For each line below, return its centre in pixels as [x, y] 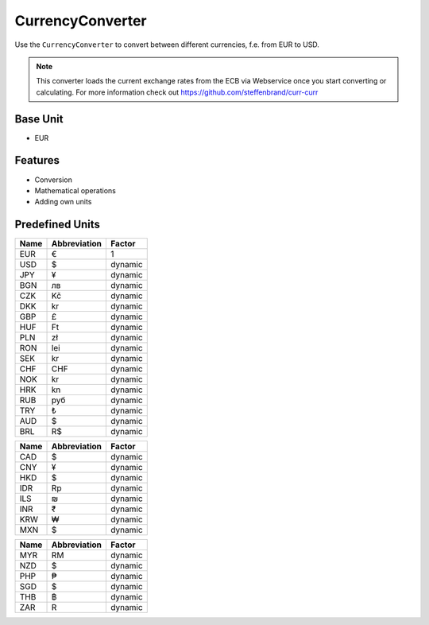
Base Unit [39, 119]
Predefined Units [58, 225]
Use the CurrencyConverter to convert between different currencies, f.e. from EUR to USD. [167, 45]
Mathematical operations [75, 190]
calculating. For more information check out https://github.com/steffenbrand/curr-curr [177, 92]
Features [37, 160]
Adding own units [63, 202]
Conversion [54, 180]
